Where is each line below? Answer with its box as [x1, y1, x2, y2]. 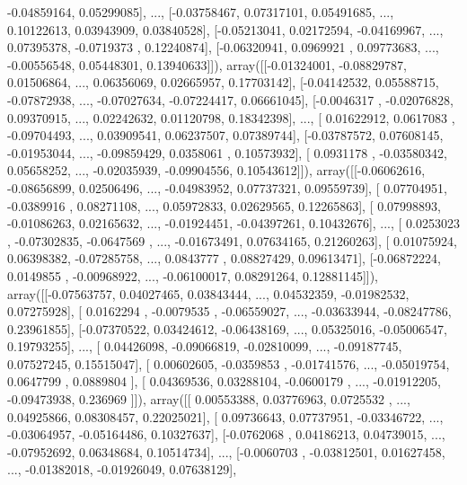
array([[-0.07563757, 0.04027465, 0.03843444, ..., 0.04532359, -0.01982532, [7, 284, 410, 303]
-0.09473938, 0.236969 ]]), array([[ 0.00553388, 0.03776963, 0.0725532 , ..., [7, 390, 410, 409]
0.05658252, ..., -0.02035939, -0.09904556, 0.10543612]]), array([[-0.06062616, [7, 161, 426, 180]
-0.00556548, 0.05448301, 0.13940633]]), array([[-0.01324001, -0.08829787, [7, 55, 407, 74]
